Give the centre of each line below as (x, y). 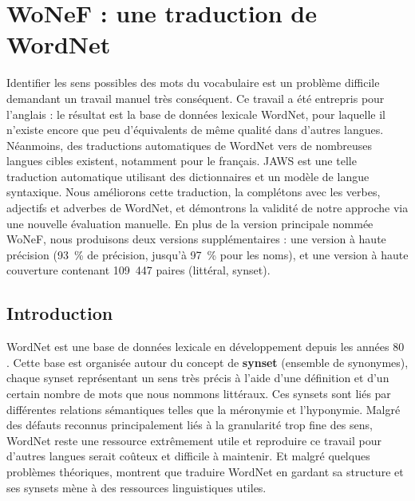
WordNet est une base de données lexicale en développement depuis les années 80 (206, 347)
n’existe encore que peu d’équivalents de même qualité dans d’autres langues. (195, 130)
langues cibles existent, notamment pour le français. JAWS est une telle (182, 161)
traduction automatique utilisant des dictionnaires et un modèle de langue (188, 176)
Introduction (60, 313)
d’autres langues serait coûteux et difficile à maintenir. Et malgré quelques (188, 456)
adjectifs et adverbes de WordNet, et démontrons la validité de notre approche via (207, 208)
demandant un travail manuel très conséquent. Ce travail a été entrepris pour (196, 98)
